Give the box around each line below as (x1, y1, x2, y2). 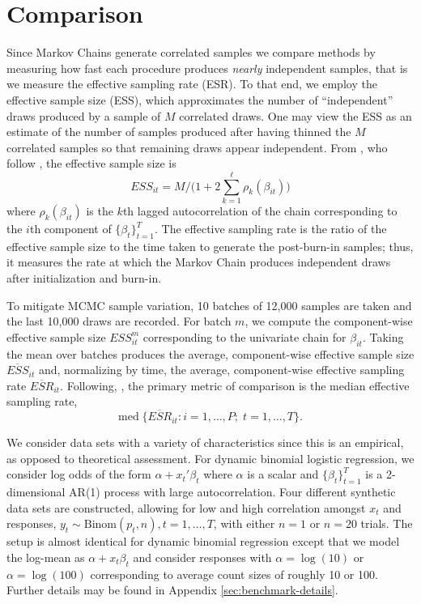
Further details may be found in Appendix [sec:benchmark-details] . (6, 581, 338, 598)
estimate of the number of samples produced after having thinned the (6, 123, 351, 140)
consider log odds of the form (6, 466, 151, 483)
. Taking (362, 328, 404, 345)
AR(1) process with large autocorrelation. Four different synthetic (69, 483, 396, 500)
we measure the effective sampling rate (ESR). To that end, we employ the (6, 75, 377, 92)
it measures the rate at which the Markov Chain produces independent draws (6, 253, 391, 270)
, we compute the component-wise (245, 313, 413, 330)
